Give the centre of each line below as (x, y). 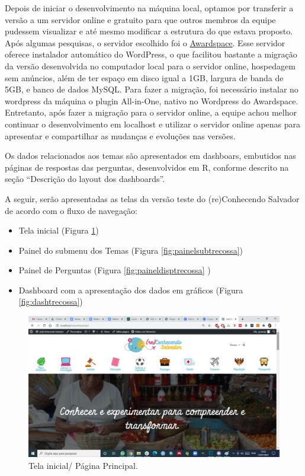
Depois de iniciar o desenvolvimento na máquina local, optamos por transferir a (149, 8)
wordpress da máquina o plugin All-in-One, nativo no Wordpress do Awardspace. (152, 100)
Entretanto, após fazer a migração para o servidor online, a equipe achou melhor (151, 112)
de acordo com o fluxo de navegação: (71, 210)
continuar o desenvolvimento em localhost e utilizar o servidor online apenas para (153, 124)
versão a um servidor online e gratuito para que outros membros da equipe (140, 19)
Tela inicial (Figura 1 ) (59, 230)
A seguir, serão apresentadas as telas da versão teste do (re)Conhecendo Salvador (152, 198)
